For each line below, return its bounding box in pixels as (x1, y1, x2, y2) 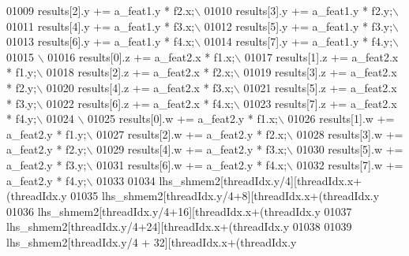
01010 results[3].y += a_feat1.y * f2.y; (204, 2, 393, 18)
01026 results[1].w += (287, 110, 395, 127)
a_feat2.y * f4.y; (6, 172, 87, 188)
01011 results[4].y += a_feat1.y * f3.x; (6, 17, 195, 34)
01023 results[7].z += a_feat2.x (243, 95, 397, 111)
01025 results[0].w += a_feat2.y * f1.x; (88, 110, 278, 127)
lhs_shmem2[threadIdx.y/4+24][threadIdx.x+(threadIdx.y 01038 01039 (6, 218, 352, 235)
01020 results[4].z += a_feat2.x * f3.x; (46, 79, 234, 95)
